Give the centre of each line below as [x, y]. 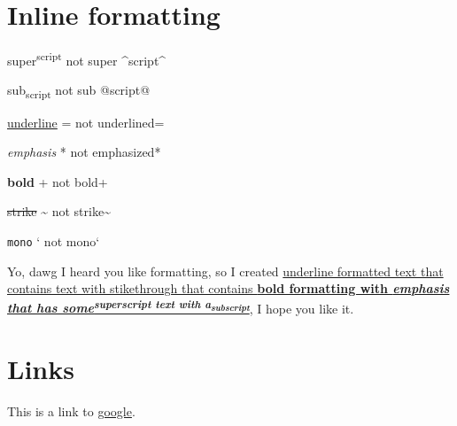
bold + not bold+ [58, 181]
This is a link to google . [71, 411]
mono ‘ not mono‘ [54, 240]
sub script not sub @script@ [79, 91]
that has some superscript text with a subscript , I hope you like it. [181, 306]
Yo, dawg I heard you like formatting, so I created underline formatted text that [225, 271]
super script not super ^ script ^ [87, 59]
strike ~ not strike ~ [59, 211]
